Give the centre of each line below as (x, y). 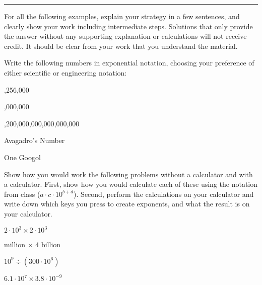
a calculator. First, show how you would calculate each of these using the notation (131, 184)
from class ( (22, 194)
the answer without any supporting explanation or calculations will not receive (125, 36)
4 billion (48, 244)
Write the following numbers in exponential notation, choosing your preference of (129, 63)
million (15, 244)
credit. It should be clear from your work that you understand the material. (121, 46)
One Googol (22, 157)
